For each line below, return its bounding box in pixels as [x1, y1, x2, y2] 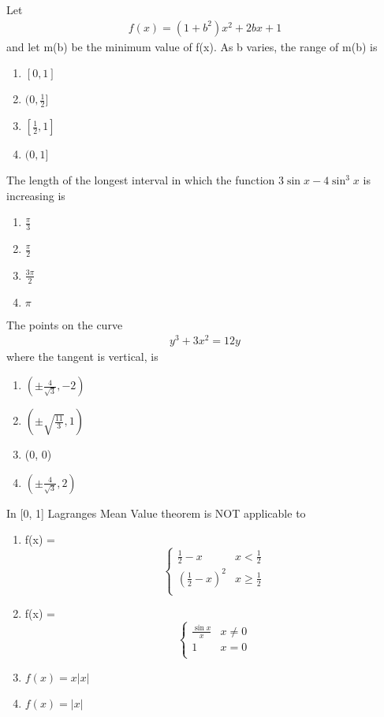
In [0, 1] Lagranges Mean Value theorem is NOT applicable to [6, 504, 306, 521]
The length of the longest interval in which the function [6, 172, 275, 188]
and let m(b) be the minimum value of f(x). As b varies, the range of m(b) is [6, 38, 378, 54]
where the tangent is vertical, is [6, 348, 158, 365]
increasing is [6, 187, 65, 203]
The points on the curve [6, 316, 123, 332]
